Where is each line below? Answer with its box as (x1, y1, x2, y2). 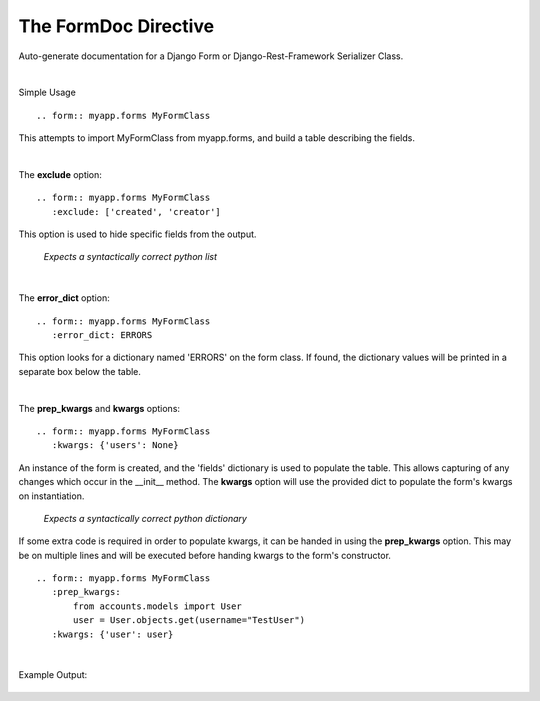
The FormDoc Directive (18, 15, 215, 37)
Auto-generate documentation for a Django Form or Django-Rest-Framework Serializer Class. (18, 50, 404, 62)
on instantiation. (18, 490, 85, 502)
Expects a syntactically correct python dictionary (43, 512, 247, 524)
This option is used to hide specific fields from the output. (18, 228, 257, 240)
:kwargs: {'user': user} (51, 628, 174, 640)
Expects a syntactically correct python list (43, 251, 218, 263)
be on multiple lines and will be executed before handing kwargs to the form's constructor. (18, 549, 392, 561)
